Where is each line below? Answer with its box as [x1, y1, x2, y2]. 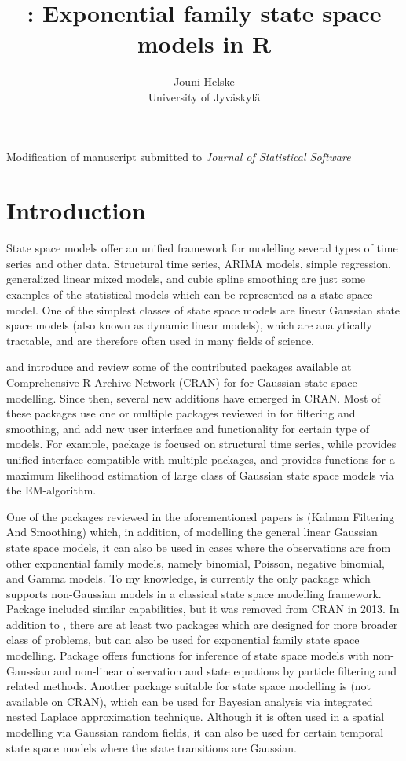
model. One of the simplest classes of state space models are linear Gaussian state [6, 301, 401, 318]
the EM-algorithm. [6, 482, 97, 498]
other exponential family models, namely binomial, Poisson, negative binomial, [6, 554, 385, 571]
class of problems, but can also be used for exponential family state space [6, 631, 360, 648]
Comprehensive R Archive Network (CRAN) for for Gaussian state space [6, 373, 357, 390]
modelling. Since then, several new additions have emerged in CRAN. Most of [6, 389, 381, 406]
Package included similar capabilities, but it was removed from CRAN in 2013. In [6, 601, 400, 617]
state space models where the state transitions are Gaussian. [6, 739, 297, 755]
